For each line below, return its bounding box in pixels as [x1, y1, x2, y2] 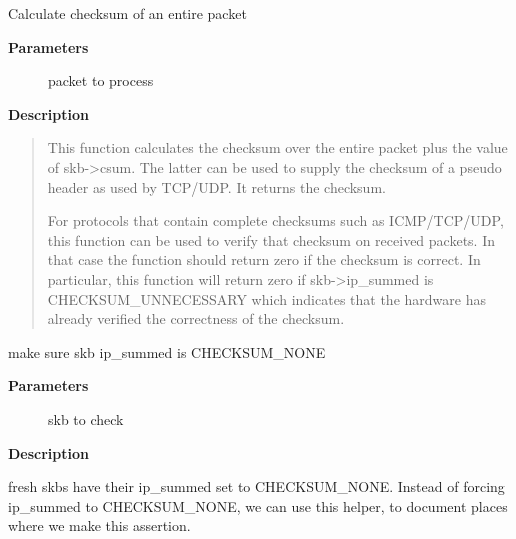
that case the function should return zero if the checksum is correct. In [47, 249, 481, 270]
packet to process [48, 70, 154, 91]
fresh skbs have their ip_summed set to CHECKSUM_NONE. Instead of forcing [8, 476, 505, 497]
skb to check [48, 408, 124, 429]
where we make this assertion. [8, 515, 191, 536]
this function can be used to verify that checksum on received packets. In [47, 229, 495, 250]
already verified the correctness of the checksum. [47, 308, 345, 329]
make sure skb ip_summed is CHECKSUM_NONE [8, 341, 326, 362]
